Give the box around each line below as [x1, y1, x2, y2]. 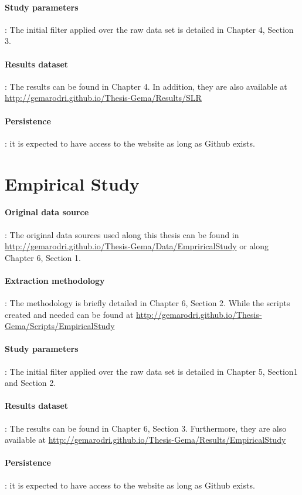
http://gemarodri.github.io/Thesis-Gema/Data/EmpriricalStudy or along [5, 240, 269, 252]
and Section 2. [5, 377, 56, 389]
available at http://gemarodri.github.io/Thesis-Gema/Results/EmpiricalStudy [5, 433, 286, 446]
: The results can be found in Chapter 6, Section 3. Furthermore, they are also [5, 422, 287, 434]
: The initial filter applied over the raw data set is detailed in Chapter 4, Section [5, 23, 294, 35]
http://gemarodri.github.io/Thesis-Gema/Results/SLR [5, 91, 202, 104]
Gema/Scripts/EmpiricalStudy [5, 320, 115, 332]
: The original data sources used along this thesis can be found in [5, 228, 239, 240]
